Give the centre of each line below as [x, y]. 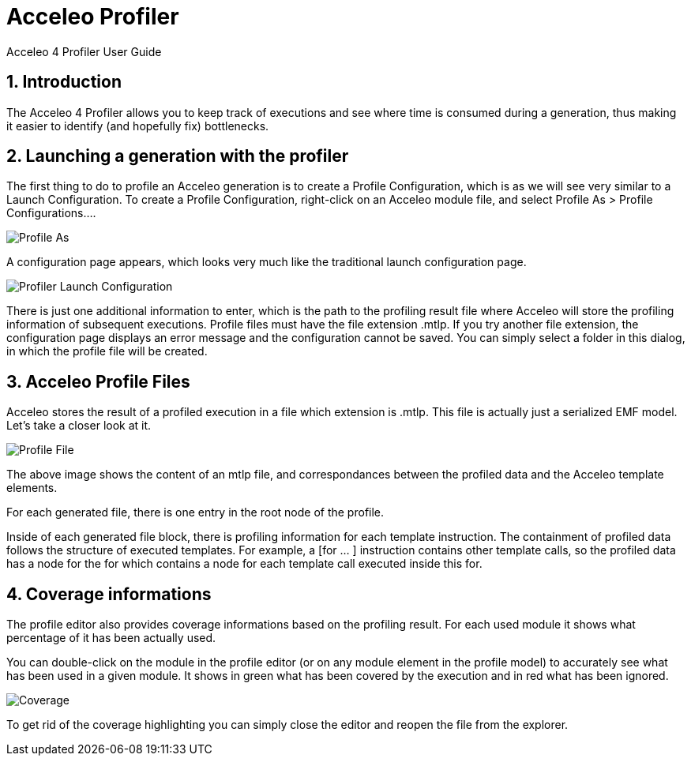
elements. [32, 488]
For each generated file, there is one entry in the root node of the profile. [195, 512]
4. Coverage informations [109, 594]
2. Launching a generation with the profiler [178, 156]
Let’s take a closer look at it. [79, 426]
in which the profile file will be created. [107, 351]
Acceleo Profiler [93, 17]
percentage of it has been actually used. [111, 638]
